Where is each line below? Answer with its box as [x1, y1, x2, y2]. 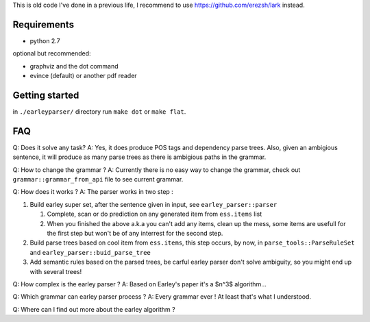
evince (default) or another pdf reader [29, 72, 137, 80]
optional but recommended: [12, 49, 92, 58]
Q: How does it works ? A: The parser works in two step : [12, 188, 174, 196]
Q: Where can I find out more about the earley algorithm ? [12, 305, 175, 313]
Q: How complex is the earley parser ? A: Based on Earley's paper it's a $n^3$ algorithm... [12, 280, 267, 288]
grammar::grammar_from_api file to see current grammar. [12, 175, 184, 184]
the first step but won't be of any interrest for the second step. [47, 230, 223, 238]
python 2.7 [29, 36, 61, 45]
